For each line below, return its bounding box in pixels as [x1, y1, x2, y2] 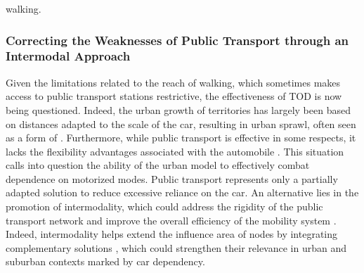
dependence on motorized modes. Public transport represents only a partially [6, 171, 338, 186]
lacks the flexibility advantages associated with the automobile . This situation [6, 144, 344, 158]
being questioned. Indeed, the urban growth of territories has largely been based [6, 102, 351, 117]
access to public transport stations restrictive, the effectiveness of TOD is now [6, 89, 342, 103]
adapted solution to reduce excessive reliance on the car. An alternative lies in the [6, 185, 359, 200]
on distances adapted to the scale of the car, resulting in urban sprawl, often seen [6, 116, 356, 131]
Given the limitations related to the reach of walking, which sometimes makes [6, 75, 341, 89]
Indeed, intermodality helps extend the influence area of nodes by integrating [6, 227, 338, 241]
